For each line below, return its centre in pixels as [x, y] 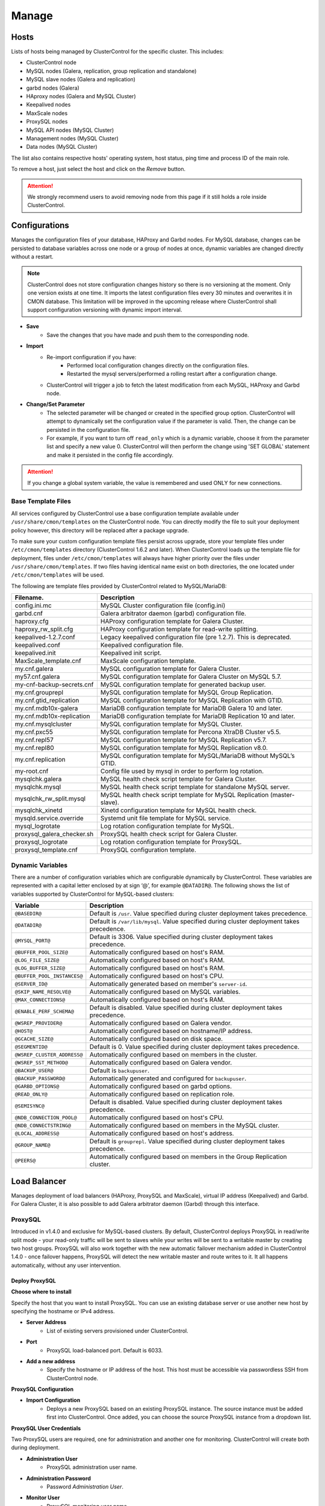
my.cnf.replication [40, 760]
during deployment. [36, 1448]
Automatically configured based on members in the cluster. [173, 1055]
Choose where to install [41, 1292]
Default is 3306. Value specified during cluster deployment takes [181, 937]
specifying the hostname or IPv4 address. [63, 1311]
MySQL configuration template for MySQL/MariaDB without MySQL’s [197, 756]
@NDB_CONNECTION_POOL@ [46, 1117]
